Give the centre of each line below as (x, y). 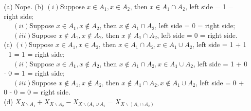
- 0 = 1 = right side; (34, 73)
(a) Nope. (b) (24, 6)
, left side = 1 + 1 (219, 44)
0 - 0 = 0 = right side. (37, 92)
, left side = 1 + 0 (220, 63)
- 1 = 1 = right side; (34, 54)
